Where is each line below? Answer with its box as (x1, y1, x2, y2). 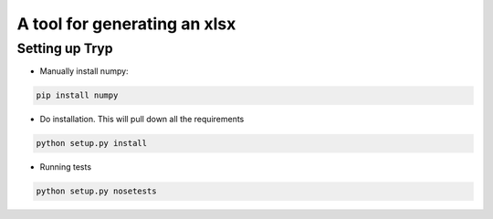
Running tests (39, 162, 91, 172)
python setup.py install (36, 138, 148, 149)
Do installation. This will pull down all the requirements (39, 114, 245, 125)
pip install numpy (36, 90, 119, 100)
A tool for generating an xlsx (16, 14, 236, 34)
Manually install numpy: (39, 66, 129, 77)
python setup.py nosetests (36, 186, 157, 196)
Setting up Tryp (16, 40, 113, 57)
